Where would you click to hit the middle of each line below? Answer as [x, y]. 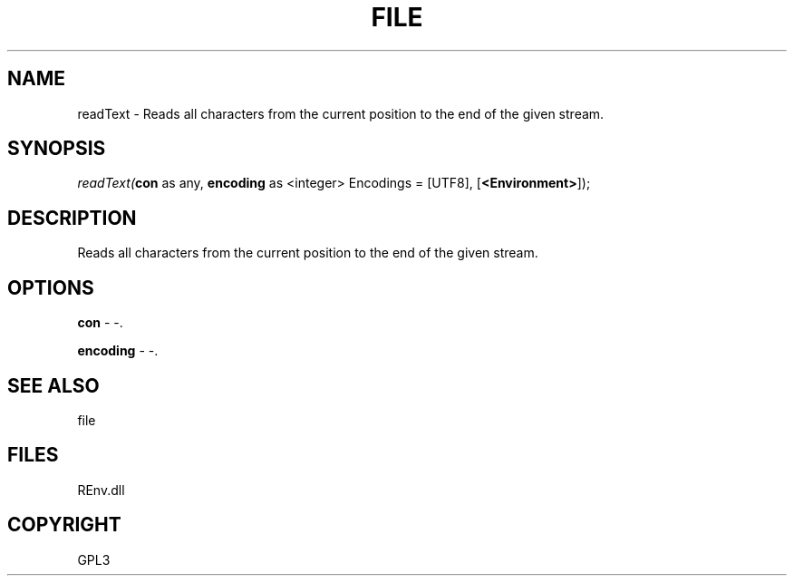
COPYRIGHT [64, 525]
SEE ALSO [53, 385]
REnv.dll [101, 490]
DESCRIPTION [72, 218]
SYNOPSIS [57, 149]
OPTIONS [51, 287]
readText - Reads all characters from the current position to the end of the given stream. [341, 113]
